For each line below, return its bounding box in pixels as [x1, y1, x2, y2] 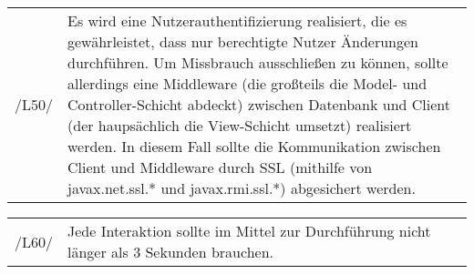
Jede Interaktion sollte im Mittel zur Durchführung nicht [67, 220, 431, 241]
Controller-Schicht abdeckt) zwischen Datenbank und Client [67, 94, 450, 115]
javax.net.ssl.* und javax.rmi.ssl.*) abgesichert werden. [67, 178, 416, 198]
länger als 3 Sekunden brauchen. [67, 241, 274, 262]
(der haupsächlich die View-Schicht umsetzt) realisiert [67, 115, 412, 136]
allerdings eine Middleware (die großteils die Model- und [67, 73, 428, 94]
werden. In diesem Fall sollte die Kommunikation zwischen [67, 136, 441, 157]
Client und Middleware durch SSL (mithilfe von [67, 157, 373, 178]
